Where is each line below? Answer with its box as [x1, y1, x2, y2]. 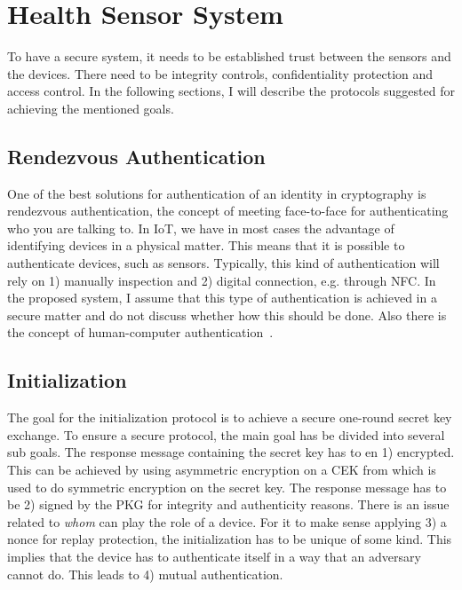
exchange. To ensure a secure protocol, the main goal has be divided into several [7, 425, 445, 444]
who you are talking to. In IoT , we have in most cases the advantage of [7, 218, 394, 237]
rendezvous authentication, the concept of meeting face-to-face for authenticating [7, 201, 449, 220]
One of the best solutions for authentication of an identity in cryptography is [7, 184, 426, 202]
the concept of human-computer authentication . [7, 323, 274, 342]
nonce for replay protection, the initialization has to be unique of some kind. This [7, 530, 452, 548]
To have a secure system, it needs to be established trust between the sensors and [7, 47, 451, 66]
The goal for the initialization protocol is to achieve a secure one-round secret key [7, 408, 452, 427]
